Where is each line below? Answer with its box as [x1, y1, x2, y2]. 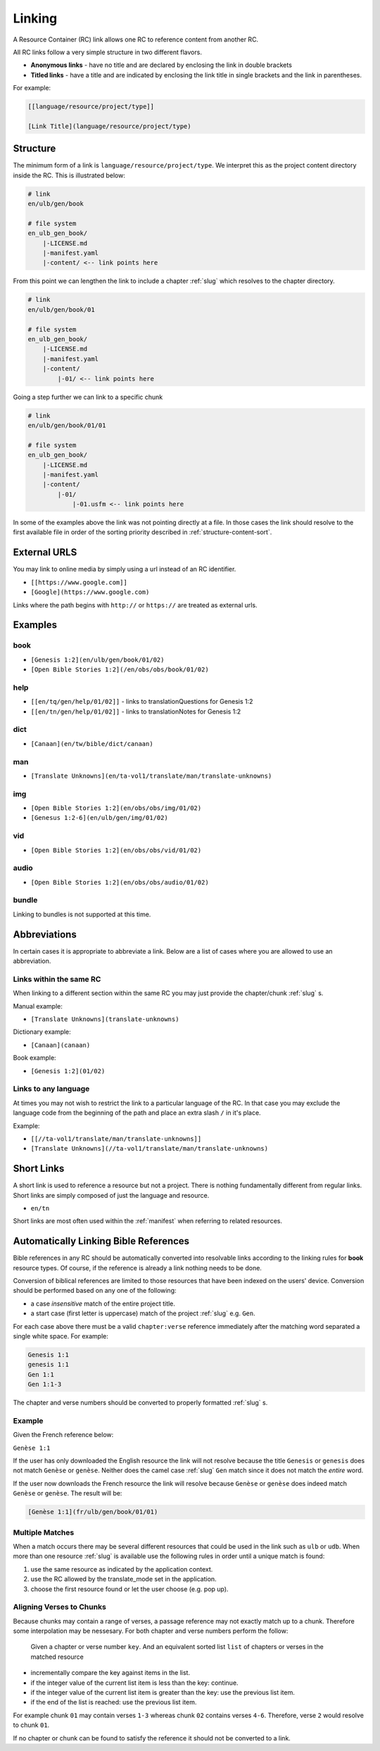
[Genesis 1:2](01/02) [30, 1067, 106, 1075]
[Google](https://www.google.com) [30, 588, 150, 596]
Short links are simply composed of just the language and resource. [13, 1191, 210, 1199]
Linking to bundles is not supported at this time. [13, 910, 151, 918]
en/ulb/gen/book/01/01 [27, 421, 106, 429]
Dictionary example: [13, 1028, 72, 1036]
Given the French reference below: [13, 1431, 114, 1439]
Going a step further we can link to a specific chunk [13, 393, 163, 401]
